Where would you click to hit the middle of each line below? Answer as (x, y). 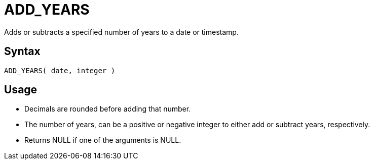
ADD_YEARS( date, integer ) (60, 70)
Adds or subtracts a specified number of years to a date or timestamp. (121, 32)
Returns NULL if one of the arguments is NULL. (103, 140)
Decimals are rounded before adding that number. (108, 109)
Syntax (22, 51)
